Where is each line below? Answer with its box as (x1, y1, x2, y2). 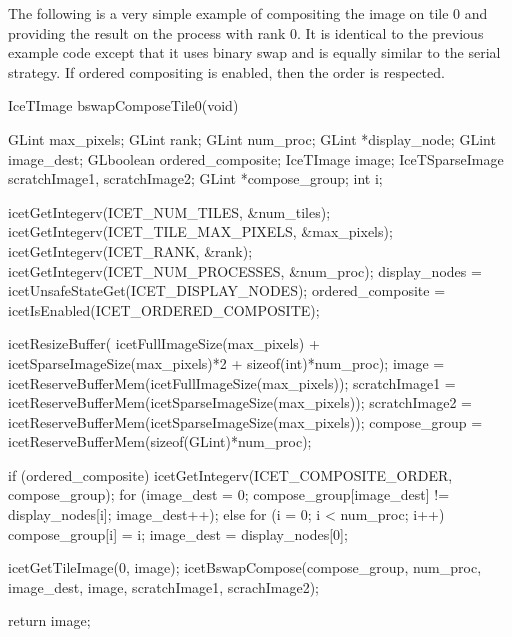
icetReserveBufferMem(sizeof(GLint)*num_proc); (8, 431, 312, 452)
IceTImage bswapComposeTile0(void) (8, 95, 239, 116)
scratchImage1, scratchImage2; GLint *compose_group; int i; (8, 168, 383, 189)
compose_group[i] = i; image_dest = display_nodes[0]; (8, 523, 348, 544)
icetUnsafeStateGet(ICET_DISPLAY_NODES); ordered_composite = (8, 280, 446, 301)
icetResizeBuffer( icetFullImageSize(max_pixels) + (8, 333, 320, 354)
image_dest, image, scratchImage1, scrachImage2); (8, 576, 319, 597)
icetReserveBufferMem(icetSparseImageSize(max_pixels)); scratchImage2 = (8, 392, 472, 413)
